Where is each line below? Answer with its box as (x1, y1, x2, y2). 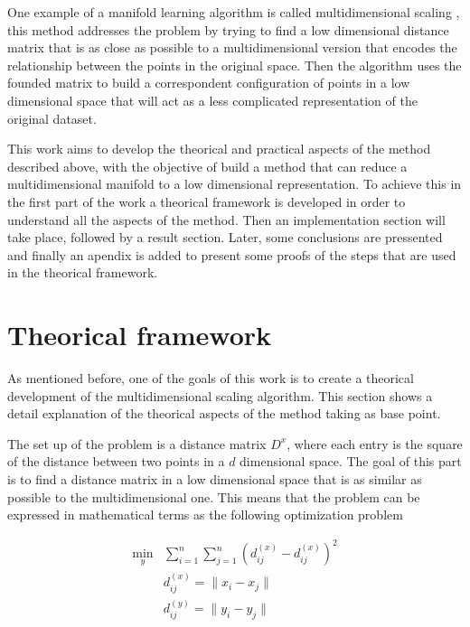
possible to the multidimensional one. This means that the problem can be (7, 487, 420, 506)
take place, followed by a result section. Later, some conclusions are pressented (7, 228, 443, 247)
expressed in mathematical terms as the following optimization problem (7, 505, 403, 524)
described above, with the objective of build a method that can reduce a (7, 156, 408, 175)
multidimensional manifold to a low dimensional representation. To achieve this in (7, 174, 462, 193)
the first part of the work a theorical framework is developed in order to (7, 192, 406, 211)
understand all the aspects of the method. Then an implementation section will (7, 210, 446, 229)
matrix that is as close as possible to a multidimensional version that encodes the (7, 38, 457, 57)
